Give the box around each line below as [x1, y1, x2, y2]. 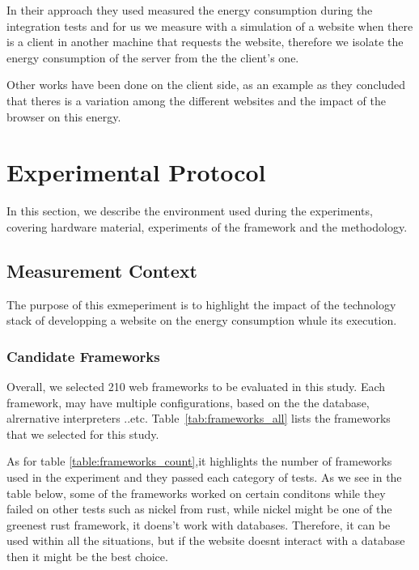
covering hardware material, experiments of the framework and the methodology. [6, 218, 408, 235]
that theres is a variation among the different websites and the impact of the [6, 91, 386, 108]
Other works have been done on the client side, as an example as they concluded [6, 76, 406, 93]
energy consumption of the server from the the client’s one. [6, 49, 299, 66]
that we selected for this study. [6, 425, 159, 442]
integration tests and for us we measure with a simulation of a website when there [6, 17, 413, 34]
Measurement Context [6, 257, 197, 283]
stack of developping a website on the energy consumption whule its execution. [6, 312, 397, 329]
